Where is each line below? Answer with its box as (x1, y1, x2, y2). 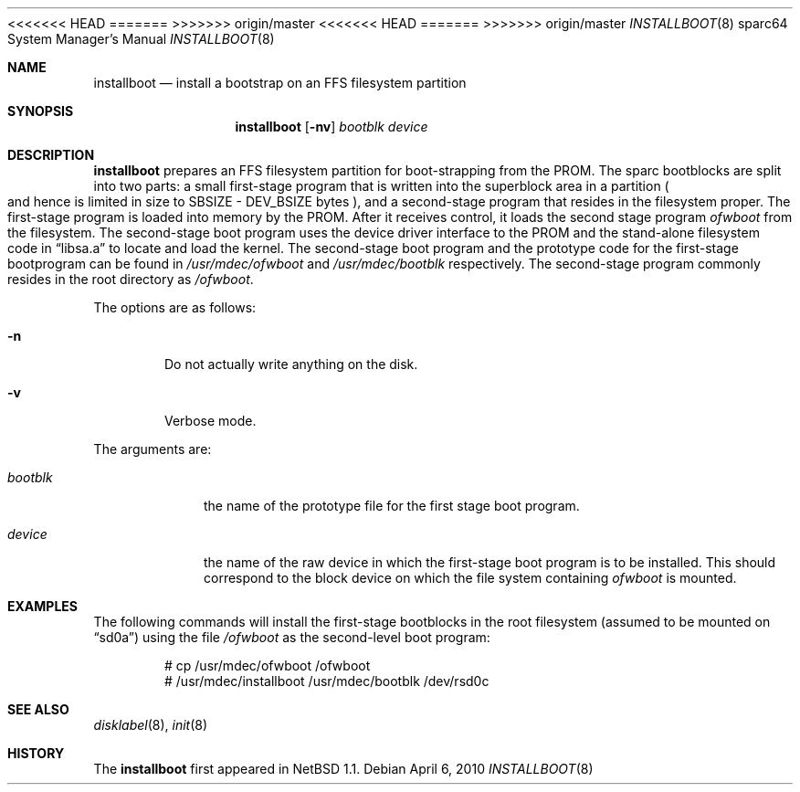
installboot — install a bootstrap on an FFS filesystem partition (93, 75, 467, 90)
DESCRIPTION (7, 147, 95, 163)
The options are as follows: (93, 300, 257, 315)
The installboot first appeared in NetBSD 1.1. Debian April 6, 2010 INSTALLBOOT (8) (93, 761, 594, 776)
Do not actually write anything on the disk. (164, 356, 418, 372)
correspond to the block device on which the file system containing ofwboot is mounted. (204, 570, 737, 586)
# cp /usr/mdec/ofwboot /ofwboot (164, 658, 371, 673)
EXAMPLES (7, 598, 78, 614)
